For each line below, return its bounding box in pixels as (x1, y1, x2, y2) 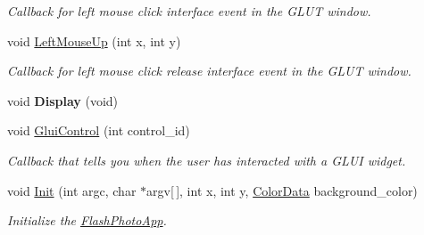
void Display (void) (7, 91, 119, 109)
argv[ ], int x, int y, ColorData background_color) (146, 181, 418, 199)
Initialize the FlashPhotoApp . (7, 211, 167, 230)
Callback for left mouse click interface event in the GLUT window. (7, 2, 371, 20)
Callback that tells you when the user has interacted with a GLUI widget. (7, 150, 406, 169)
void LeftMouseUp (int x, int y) (7, 31, 181, 50)
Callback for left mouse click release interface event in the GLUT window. (7, 61, 412, 80)
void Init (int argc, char (7, 181, 137, 199)
